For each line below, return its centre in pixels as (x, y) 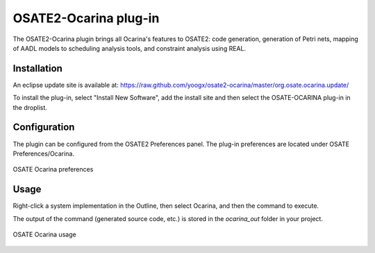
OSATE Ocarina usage (44, 234)
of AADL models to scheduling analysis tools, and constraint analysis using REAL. (130, 48)
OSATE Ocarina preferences (53, 170)
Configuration (44, 128)
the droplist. (30, 107)
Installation (37, 68)
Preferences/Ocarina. (43, 154)
